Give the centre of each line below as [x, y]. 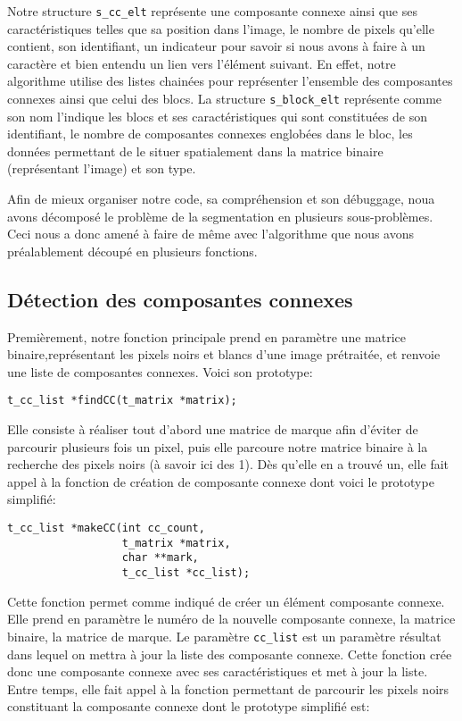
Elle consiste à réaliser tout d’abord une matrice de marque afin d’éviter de [213, 429]
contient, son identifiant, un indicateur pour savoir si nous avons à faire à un [216, 46]
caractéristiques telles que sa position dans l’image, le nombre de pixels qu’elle [221, 28]
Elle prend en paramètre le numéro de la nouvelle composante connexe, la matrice [231, 619]
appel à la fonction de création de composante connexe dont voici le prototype [221, 481]
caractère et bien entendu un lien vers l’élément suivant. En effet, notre [202, 63]
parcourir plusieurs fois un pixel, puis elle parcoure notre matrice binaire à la [218, 446]
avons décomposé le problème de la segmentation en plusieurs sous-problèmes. [220, 216]
